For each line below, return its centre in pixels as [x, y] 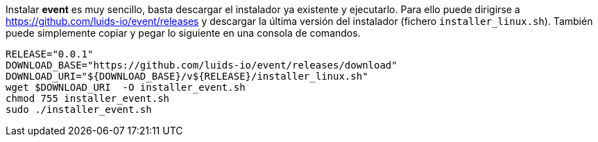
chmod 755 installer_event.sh [88, 98]
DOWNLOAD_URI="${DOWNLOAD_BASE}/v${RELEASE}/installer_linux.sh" [187, 76]
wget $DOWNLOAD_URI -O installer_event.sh [126, 87]
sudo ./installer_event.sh [79, 109]
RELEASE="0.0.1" [50, 54]
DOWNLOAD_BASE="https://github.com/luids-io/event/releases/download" [202, 65]
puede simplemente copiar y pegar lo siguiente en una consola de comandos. [183, 33]
